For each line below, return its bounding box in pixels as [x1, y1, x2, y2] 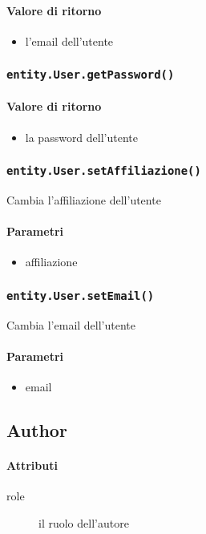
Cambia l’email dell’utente [6, 316, 135, 333]
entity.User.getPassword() [6, 68, 175, 82]
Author [6, 418, 67, 443]
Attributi [6, 457, 58, 474]
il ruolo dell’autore [38, 514, 129, 531]
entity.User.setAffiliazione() [6, 164, 201, 178]
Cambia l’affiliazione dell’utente [6, 191, 161, 208]
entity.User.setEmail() [6, 289, 155, 302]
